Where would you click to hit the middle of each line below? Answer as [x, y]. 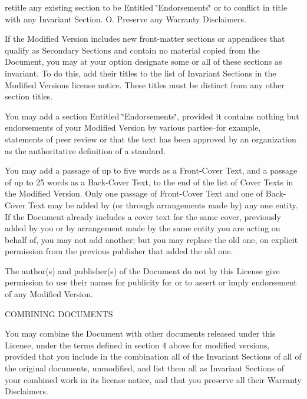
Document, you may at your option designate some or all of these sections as [143, 61]
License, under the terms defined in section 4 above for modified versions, [137, 345]
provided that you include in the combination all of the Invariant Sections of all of [153, 356]
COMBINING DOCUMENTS [59, 313]
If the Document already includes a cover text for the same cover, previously [143, 216]
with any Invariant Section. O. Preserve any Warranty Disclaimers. [126, 19]
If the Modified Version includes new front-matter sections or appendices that [145, 39]
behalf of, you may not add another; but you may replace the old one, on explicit [151, 239]
